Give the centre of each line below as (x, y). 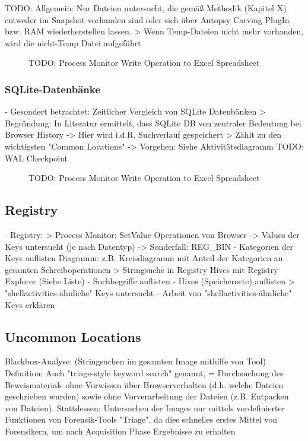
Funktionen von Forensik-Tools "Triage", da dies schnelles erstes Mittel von (141, 419)
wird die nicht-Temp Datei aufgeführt (73, 42)
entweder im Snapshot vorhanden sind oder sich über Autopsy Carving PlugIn (147, 19)
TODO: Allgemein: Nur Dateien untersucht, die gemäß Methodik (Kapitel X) (146, 8)
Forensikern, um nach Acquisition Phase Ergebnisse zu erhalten (120, 431)
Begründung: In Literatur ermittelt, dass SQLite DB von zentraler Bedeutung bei (153, 123)
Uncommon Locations (73, 336)
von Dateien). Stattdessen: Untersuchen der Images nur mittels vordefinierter (145, 407)
